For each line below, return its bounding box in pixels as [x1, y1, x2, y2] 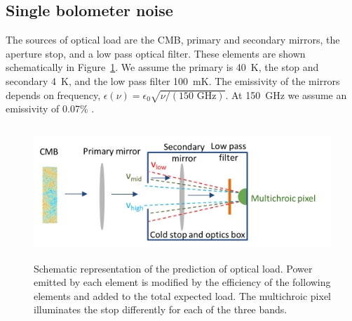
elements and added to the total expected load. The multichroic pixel [34, 288, 331, 303]
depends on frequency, [6, 87, 101, 102]
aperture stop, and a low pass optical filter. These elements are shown [6, 46, 306, 60]
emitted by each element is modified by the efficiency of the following [34, 275, 331, 289]
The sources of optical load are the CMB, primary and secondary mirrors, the [6, 32, 340, 47]
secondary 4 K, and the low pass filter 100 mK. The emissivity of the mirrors [6, 73, 340, 88]
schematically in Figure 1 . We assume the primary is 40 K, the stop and [6, 60, 319, 74]
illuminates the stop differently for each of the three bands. [34, 302, 287, 317]
